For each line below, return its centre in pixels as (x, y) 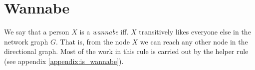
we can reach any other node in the (194, 41)
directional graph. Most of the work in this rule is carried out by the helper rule (126, 51)
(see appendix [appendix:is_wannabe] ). (64, 61)
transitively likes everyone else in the (195, 32)
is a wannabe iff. (104, 32)
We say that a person (37, 32)
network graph (26, 41)
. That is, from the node (93, 41)
